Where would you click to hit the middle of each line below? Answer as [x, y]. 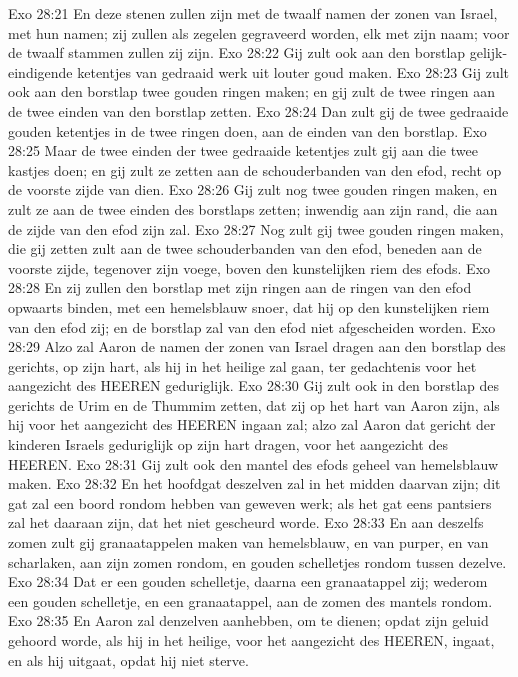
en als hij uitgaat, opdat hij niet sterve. [128, 659]
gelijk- [488, 52]
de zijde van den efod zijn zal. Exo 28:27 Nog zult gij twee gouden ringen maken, [256, 228]
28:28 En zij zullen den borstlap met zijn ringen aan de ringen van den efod [240, 287]
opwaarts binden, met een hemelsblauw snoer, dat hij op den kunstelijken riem [249, 306]
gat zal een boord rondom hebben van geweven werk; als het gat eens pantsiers [250, 502]
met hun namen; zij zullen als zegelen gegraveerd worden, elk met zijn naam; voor [259, 32]
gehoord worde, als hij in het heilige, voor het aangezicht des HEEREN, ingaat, [251, 640]
